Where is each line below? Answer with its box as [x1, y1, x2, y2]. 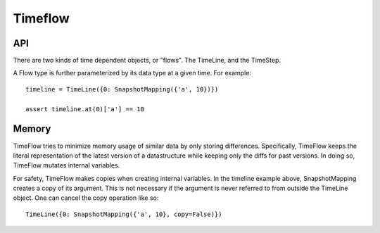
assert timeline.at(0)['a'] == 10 [25, 105, 144, 113]
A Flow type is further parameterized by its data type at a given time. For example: [13, 69, 251, 77]
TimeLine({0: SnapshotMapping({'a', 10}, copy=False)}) [25, 210, 222, 218]
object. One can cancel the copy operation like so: [13, 194, 159, 202]
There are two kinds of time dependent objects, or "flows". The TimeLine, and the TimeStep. [13, 56, 281, 65]
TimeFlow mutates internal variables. [13, 161, 120, 170]
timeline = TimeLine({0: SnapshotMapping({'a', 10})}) [25, 85, 219, 93]
